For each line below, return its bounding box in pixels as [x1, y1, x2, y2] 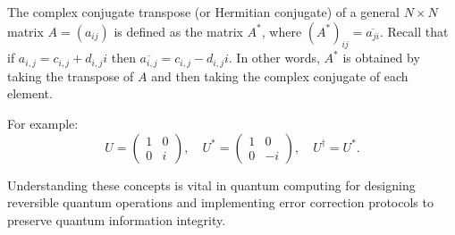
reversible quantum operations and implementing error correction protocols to [7, 193, 434, 212]
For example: [7, 114, 79, 133]
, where [261, 21, 302, 40]
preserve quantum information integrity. [7, 210, 226, 229]
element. [7, 84, 53, 103]
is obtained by [342, 48, 420, 67]
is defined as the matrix [114, 21, 243, 40]
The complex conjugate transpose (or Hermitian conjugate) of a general [7, 3, 400, 21]
